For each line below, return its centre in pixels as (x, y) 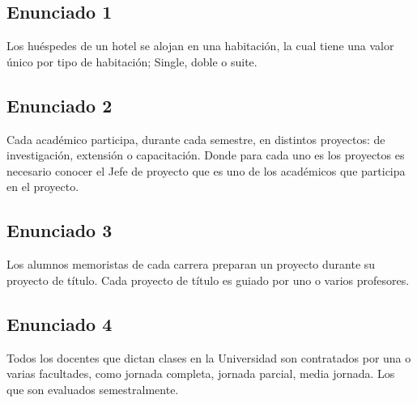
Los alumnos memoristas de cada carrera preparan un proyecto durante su (191, 264)
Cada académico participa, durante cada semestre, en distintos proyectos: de (196, 139)
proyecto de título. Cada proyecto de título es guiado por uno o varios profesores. (208, 280)
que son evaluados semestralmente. (93, 389)
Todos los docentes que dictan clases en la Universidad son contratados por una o (209, 357)
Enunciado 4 (60, 323)
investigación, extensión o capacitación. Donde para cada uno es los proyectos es (206, 155)
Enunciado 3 (60, 230)
